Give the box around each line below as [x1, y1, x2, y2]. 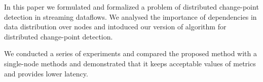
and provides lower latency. [4, 68, 88, 78]
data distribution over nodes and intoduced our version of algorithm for [4, 21, 227, 32]
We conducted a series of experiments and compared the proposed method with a [4, 48, 257, 59]
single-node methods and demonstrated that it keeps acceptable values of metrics [4, 58, 256, 68]
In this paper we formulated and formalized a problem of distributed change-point [4, 2, 259, 12]
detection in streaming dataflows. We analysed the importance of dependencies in [4, 11, 257, 22]
